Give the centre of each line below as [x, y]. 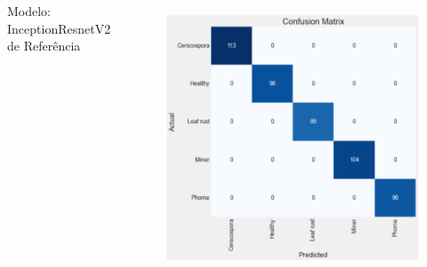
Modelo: [29, 11]
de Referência [44, 46]
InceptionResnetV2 [59, 28]
